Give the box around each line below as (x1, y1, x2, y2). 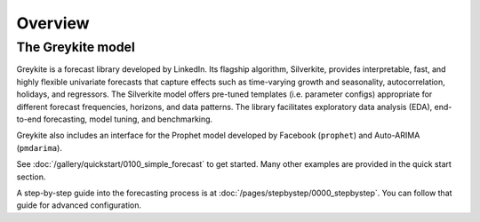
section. (16, 171, 46, 182)
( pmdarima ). (16, 142, 62, 153)
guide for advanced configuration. (16, 200, 142, 210)
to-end (16, 114, 42, 124)
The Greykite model (16, 39, 135, 55)
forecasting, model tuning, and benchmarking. (43, 114, 213, 124)
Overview (16, 13, 90, 33)
